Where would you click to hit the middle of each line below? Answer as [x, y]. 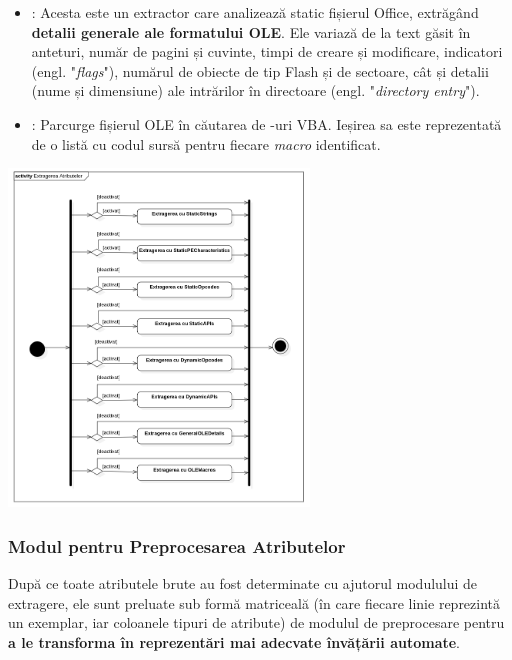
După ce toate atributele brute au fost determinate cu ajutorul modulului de [243, 582]
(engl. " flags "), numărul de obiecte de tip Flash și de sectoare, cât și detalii [260, 70]
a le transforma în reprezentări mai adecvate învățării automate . [234, 641]
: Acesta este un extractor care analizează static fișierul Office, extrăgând [255, 12]
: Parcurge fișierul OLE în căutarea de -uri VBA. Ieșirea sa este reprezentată [266, 123]
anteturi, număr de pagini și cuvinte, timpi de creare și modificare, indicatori [267, 51]
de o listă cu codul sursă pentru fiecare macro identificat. [206, 143]
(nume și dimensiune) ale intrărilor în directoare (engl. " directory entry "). [255, 90]
